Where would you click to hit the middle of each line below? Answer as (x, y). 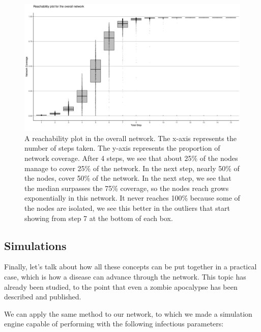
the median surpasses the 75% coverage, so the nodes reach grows (127, 188)
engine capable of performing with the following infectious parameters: (114, 324)
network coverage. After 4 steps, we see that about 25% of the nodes (131, 158)
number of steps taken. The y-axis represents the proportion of (122, 148)
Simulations (35, 245)
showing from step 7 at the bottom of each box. (99, 218)
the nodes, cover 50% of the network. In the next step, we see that (128, 178)
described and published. (43, 297)
